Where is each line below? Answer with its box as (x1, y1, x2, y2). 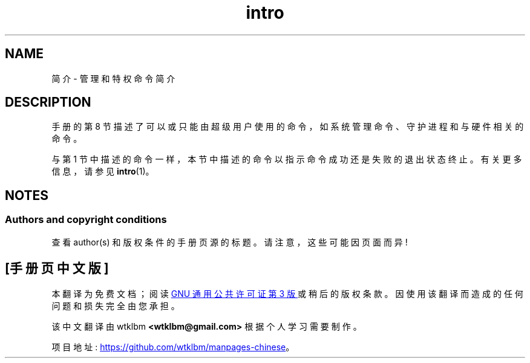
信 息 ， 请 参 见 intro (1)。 (51, 166, 154, 177)
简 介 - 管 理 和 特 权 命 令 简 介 (51, 73, 175, 84)
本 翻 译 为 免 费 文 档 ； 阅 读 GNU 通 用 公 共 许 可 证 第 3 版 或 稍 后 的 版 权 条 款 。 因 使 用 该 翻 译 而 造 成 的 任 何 (51, 288, 523, 299)
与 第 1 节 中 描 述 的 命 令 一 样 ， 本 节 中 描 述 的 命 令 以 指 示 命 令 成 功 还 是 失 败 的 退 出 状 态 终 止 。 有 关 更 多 (51, 154, 522, 165)
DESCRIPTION (5, 95, 91, 110)
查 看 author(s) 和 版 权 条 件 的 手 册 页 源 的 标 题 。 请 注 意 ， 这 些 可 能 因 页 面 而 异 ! (51, 236, 408, 247)
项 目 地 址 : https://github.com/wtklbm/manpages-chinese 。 (51, 341, 295, 352)
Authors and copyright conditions (5, 213, 167, 226)
